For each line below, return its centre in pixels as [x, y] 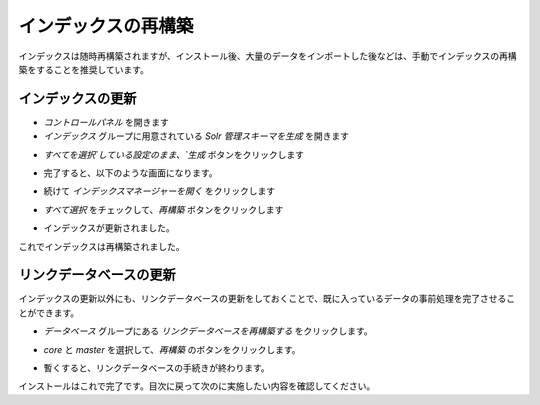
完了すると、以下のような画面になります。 [131, 173]
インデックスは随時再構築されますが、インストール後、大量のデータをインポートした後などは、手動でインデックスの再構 [267, 56]
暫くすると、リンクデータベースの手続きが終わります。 [156, 368]
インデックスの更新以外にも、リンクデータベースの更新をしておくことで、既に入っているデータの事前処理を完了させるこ [266, 299]
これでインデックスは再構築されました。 [101, 246]
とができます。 [49, 312]
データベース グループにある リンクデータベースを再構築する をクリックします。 [208, 331]
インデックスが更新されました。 [109, 228]
